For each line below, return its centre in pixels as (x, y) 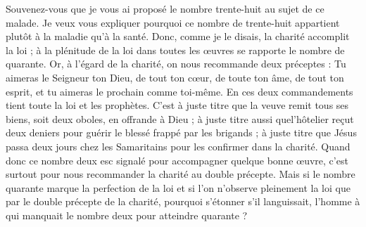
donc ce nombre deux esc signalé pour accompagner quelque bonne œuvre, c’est (177, 160)
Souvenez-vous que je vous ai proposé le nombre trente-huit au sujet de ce (165, 8)
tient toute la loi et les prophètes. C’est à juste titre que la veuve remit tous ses (177, 105)
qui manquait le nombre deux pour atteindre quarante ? (127, 215)
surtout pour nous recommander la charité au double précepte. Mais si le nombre (181, 174)
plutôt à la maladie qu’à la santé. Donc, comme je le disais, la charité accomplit (178, 36)
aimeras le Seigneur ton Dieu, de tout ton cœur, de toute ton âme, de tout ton (175, 77)
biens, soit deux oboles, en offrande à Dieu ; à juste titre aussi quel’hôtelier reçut (180, 118)
